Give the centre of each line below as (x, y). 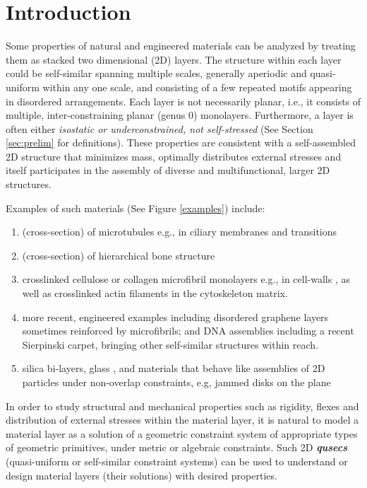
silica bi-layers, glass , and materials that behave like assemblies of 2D (174, 368)
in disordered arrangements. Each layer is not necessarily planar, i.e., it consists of (183, 101)
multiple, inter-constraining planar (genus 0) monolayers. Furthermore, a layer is (180, 115)
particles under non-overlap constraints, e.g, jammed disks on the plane (176, 382)
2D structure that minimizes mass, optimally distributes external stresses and (174, 156)
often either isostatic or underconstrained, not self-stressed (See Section (160, 128)
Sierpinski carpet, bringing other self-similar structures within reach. (170, 344)
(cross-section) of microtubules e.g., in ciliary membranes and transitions (180, 232)
